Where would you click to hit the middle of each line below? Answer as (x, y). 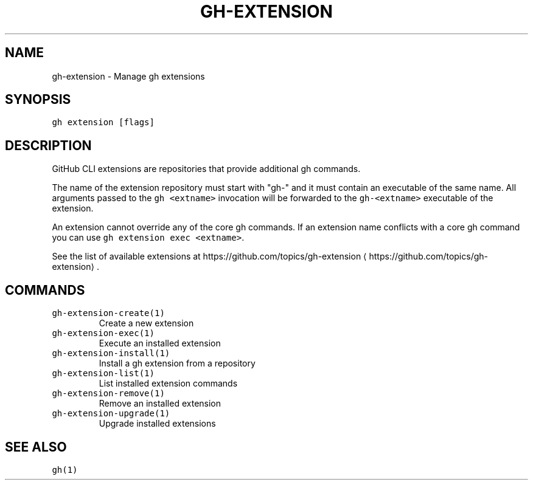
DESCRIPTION (48, 145)
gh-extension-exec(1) (103, 333)
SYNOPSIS (38, 100)
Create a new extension (146, 323)
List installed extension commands (168, 384)
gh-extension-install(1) (111, 353)
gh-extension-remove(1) (108, 394)
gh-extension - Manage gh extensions (128, 76)
